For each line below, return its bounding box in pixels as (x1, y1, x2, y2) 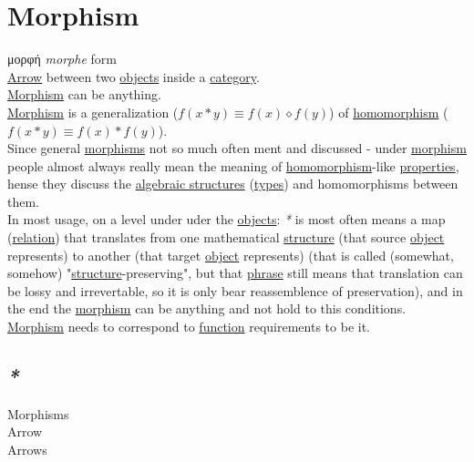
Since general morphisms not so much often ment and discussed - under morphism (7, 139, 467, 158)
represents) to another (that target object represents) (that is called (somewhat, (7, 245, 454, 264)
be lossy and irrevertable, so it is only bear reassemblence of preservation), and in (7, 281, 463, 300)
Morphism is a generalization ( (7, 102, 179, 121)
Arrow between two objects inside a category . (7, 67, 260, 86)
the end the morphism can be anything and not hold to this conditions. (7, 299, 407, 318)
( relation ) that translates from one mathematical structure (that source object (7, 228, 445, 247)
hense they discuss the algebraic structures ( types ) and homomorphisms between (7, 174, 459, 193)
